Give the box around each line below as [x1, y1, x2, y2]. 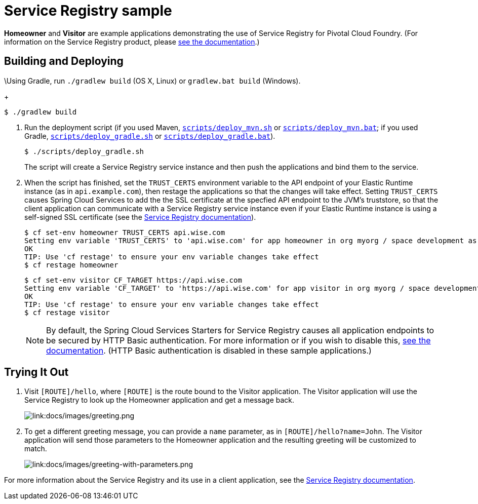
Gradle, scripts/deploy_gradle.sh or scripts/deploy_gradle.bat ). [24, 131, 275, 140]
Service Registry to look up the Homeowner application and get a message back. [24, 396, 295, 405]
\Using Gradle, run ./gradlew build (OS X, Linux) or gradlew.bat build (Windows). [4, 76, 301, 85]
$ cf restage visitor [24, 308, 110, 317]
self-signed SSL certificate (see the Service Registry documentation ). [24, 212, 256, 221]
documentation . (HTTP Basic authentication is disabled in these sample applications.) [46, 345, 372, 356]
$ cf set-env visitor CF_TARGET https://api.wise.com [24, 276, 242, 284]
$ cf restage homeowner [24, 260, 118, 269]
